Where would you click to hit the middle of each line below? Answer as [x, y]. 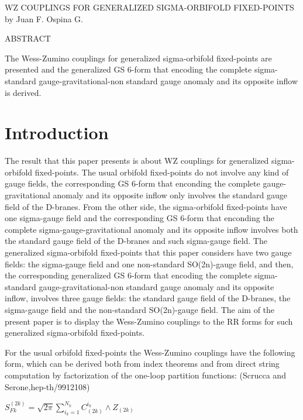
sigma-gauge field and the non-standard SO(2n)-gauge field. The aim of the [140, 309]
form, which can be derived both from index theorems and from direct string [142, 364]
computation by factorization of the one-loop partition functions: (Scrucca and [145, 375]
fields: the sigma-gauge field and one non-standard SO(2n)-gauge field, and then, [149, 264]
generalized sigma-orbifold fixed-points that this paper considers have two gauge [148, 252]
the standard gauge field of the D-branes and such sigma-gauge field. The [136, 241]
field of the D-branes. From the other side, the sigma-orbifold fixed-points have [146, 206]
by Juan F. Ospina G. [44, 18]
